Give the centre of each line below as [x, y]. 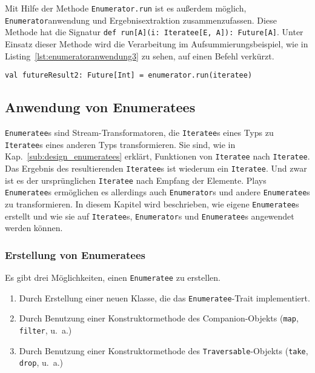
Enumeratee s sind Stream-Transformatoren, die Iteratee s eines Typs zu [139, 133]
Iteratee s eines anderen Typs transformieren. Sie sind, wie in [120, 144]
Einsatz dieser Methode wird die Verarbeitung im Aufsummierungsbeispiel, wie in [157, 43]
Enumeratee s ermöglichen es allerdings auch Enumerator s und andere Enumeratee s [157, 192]
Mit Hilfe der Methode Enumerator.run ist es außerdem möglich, [126, 8]
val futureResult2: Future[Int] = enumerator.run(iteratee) [129, 76]
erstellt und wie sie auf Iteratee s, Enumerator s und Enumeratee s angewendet [150, 216]
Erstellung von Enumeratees [75, 254]
